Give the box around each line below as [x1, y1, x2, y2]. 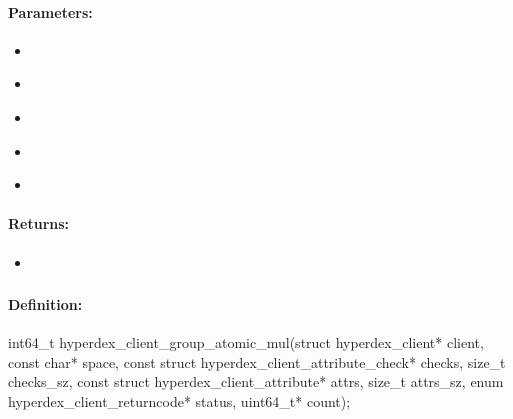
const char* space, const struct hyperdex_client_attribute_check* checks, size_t [8, 351, 506, 372]
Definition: [8, 294, 83, 315]
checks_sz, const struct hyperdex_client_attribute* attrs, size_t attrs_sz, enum [8, 371, 504, 392]
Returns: [8, 213, 70, 234]
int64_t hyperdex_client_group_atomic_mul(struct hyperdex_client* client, [8, 332, 484, 353]
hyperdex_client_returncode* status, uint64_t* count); [8, 391, 351, 412]
